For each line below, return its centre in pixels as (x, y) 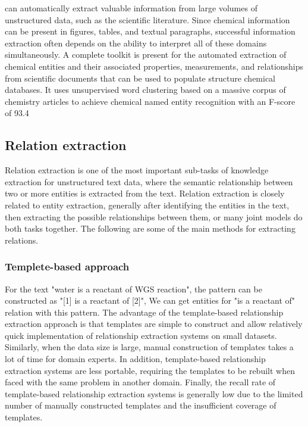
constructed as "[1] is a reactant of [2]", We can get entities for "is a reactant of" (150, 300)
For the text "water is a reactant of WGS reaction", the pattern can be (133, 289)
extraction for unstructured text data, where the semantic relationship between (149, 181)
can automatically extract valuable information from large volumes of (131, 8)
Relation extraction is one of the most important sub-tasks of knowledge (137, 170)
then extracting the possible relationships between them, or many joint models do (154, 216)
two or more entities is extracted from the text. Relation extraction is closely (145, 193)
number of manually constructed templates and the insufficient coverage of (141, 405)
